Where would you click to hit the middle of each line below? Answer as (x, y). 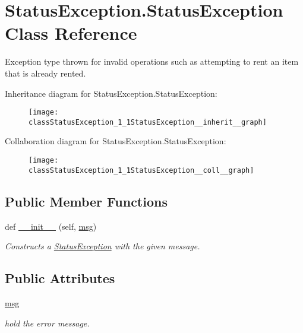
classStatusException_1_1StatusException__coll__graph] (141, 170)
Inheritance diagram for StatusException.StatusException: (111, 93)
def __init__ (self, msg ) (51, 226)
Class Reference (71, 33)
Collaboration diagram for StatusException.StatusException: (116, 141)
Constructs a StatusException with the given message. (102, 246)
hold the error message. (47, 323)
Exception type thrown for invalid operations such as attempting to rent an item (152, 61)
